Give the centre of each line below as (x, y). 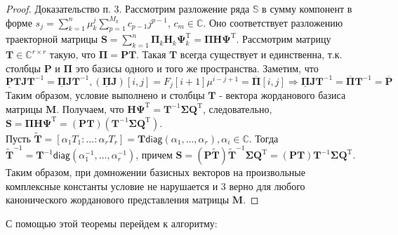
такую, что (72, 54)
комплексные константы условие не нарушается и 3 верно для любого (155, 186)
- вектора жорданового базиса (283, 95)
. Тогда (264, 138)
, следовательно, (238, 108)
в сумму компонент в (307, 8)
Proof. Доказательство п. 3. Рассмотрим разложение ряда (128, 8)
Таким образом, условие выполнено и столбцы (105, 95)
